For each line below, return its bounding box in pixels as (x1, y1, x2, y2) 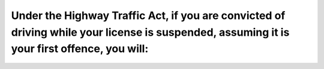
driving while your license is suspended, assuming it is (11, 26, 290, 39)
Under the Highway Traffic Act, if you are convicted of (11, 9, 286, 22)
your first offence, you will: (11, 42, 149, 56)
